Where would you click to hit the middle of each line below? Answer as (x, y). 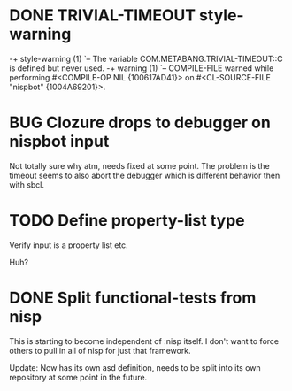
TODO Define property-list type (127, 221)
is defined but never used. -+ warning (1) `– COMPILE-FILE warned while (142, 68)
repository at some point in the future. (78, 377)
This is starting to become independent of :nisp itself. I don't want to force (144, 341)
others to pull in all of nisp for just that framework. (100, 350)
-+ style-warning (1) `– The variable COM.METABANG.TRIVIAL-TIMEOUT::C (146, 58)
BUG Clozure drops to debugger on (140, 123)
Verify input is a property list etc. (69, 245)
